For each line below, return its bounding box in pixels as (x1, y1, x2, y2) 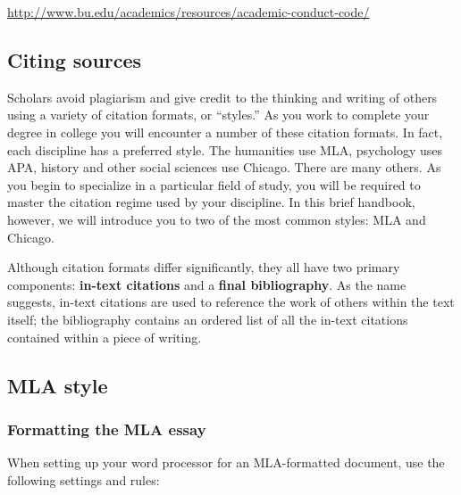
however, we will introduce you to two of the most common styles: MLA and (7, 210, 426, 228)
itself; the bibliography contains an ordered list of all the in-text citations (7, 309, 408, 328)
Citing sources (7, 45, 142, 73)
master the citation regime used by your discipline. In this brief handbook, (7, 193, 415, 211)
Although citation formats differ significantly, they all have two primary (7, 258, 400, 276)
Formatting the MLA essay (7, 417, 206, 440)
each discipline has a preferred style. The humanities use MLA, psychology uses (7, 140, 443, 159)
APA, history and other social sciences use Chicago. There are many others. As (7, 158, 441, 177)
